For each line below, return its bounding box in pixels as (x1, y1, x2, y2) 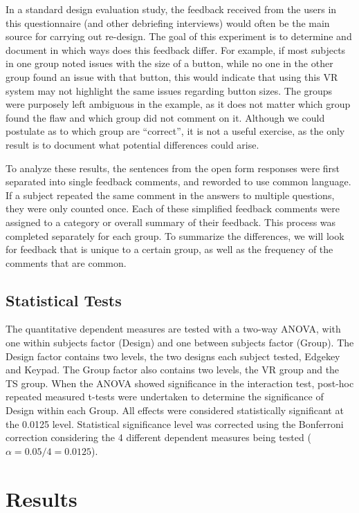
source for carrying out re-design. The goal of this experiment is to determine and (6, 29, 352, 44)
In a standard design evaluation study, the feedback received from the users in (6, 2, 337, 16)
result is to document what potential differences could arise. (6, 137, 259, 151)
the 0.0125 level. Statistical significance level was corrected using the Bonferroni (6, 416, 344, 431)
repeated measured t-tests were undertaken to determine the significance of (6, 389, 324, 404)
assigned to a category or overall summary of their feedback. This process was (6, 214, 336, 229)
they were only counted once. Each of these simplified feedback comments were (6, 201, 340, 216)
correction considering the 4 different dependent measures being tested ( (6, 430, 311, 445)
